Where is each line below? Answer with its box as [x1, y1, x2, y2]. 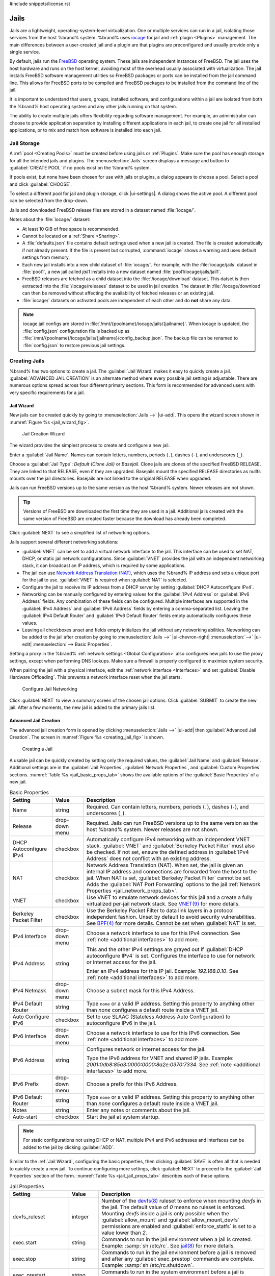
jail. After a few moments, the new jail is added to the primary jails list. [9, 704, 156, 710]
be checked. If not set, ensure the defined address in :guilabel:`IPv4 [86, 848, 249, 855]
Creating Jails [9, 357, 45, 364]
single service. [9, 49, 40, 55]
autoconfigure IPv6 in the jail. [86, 1019, 157, 1026]
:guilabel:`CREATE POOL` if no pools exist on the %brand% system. [9, 164, 151, 170]
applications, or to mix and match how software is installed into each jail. [9, 127, 161, 133]
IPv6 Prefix [12, 1080, 39, 1087]
